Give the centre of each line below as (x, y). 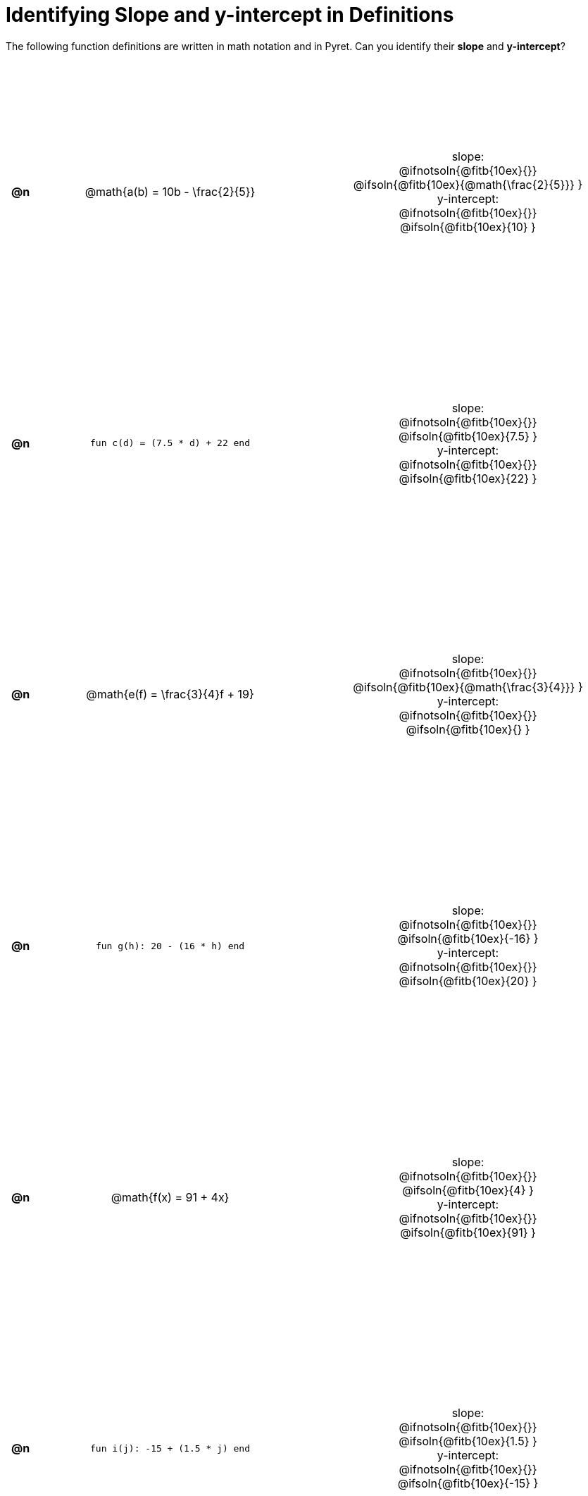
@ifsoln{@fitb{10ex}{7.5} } (468, 436)
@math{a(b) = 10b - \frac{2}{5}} (170, 192)
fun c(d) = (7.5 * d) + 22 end (170, 443)
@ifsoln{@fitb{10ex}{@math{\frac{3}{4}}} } (468, 687)
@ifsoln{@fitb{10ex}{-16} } (468, 939)
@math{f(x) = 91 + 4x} (170, 1197)
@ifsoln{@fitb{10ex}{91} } (468, 1232)
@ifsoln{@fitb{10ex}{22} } (468, 478)
